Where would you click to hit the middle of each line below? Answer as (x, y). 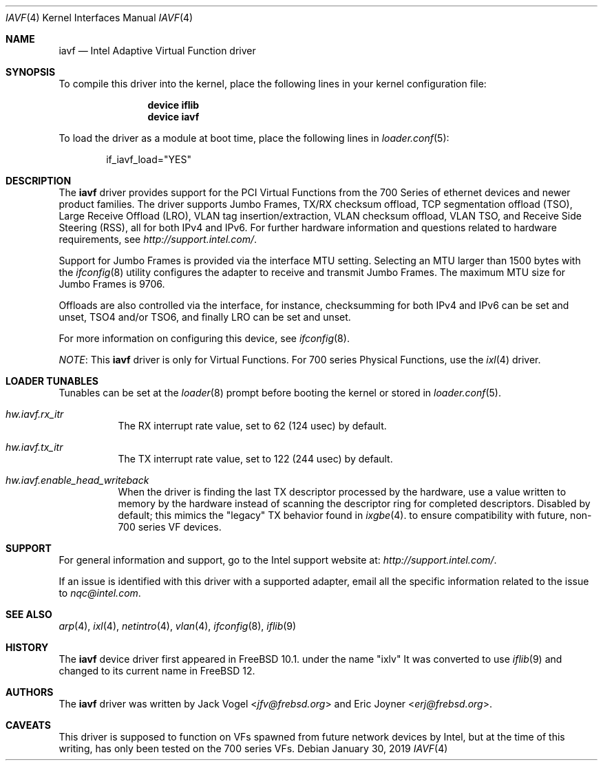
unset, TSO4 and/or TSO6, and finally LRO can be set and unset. (205, 317)
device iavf (173, 117)
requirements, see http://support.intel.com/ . (158, 239)
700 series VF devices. (170, 527)
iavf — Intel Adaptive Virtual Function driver (157, 51)
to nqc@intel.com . (100, 593)
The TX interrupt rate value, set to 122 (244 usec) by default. (255, 459)
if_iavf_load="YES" (149, 159)
